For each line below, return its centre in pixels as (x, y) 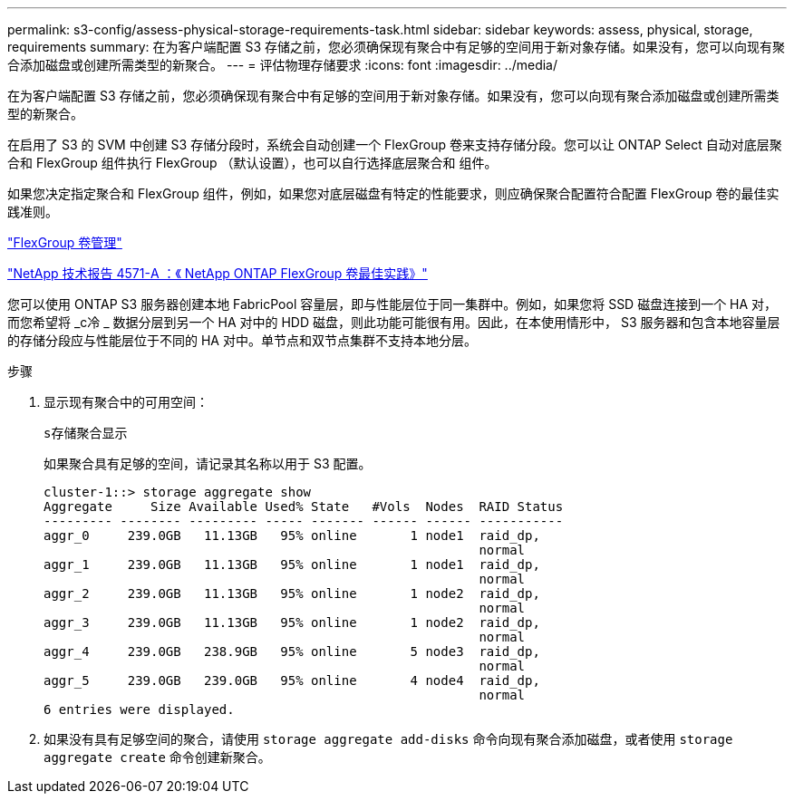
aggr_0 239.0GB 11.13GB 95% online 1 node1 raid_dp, (292, 536)
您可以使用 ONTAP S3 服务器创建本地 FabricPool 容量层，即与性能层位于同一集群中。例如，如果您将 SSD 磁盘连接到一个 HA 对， (392, 304)
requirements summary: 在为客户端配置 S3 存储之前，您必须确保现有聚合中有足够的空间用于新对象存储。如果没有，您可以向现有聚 (396, 47)
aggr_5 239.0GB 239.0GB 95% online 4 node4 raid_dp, (292, 680)
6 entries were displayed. (139, 709)
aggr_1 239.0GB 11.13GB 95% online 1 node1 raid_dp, (292, 565)
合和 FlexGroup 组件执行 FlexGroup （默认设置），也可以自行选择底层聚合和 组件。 (252, 163)
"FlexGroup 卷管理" (65, 242)
